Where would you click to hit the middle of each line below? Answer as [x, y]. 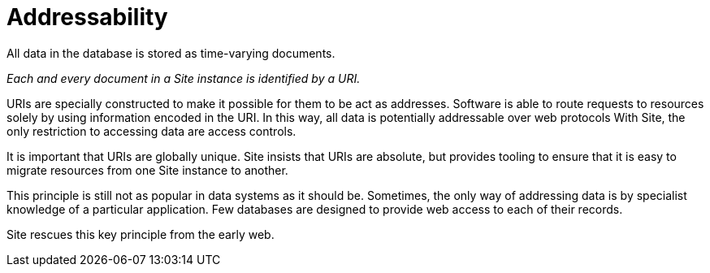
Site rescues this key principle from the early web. [141, 234]
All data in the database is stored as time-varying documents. [171, 53]
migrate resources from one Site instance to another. [147, 170]
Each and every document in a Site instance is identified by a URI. [184, 78]
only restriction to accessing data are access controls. [152, 131]
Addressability [87, 17]
